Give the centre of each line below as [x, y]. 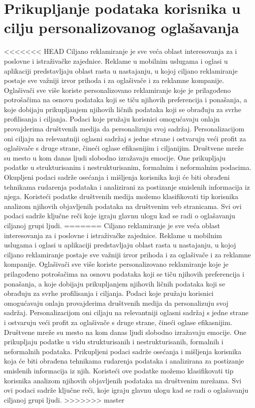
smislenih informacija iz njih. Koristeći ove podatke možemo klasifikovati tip [119, 370]
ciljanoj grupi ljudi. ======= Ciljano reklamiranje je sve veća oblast [112, 225]
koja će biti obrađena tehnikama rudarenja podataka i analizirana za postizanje [124, 361]
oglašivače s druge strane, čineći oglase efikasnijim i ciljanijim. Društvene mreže [124, 148]
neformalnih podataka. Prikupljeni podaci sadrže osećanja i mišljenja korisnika [123, 351]
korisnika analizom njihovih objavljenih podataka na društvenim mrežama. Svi [123, 380]
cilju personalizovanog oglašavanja [122, 27]
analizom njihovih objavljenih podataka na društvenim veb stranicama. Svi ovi [123, 206]
